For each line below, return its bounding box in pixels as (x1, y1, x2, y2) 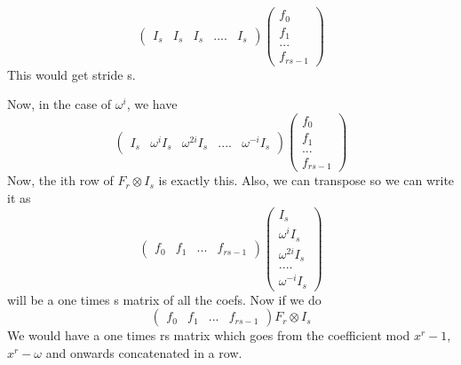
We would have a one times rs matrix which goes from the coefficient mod (7, 326, 410, 345)
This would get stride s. (7, 65, 136, 83)
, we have (126, 95, 178, 113)
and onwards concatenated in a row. (45, 343, 242, 361)
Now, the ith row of (7, 171, 114, 190)
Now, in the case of (7, 95, 112, 113)
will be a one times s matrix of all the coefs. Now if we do (7, 290, 322, 308)
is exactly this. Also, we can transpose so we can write (158, 171, 455, 190)
